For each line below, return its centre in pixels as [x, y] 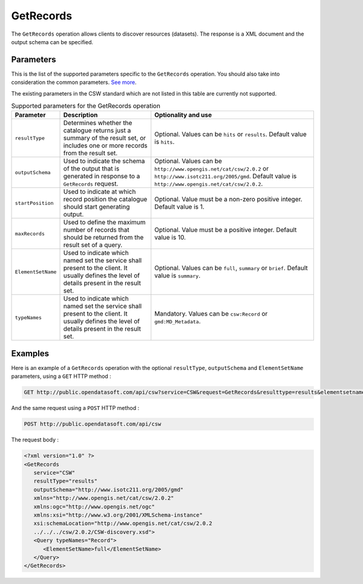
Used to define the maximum [104, 222]
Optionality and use [183, 115]
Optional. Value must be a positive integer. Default [226, 230]
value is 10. [170, 238]
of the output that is [91, 169]
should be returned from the [103, 238]
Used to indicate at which [100, 192]
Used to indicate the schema [104, 161]
